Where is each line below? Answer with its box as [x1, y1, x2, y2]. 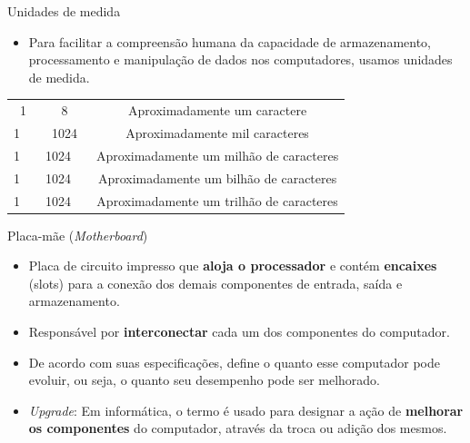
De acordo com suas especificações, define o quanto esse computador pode [28, 352, 440, 371]
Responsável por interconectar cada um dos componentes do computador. [28, 321, 450, 340]
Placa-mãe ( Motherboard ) [7, 225, 148, 244]
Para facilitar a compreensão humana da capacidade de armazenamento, [28, 32, 431, 51]
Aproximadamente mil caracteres [125, 123, 309, 142]
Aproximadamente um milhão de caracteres [96, 145, 339, 164]
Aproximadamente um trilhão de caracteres [96, 191, 338, 210]
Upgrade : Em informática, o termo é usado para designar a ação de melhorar [28, 400, 464, 419]
